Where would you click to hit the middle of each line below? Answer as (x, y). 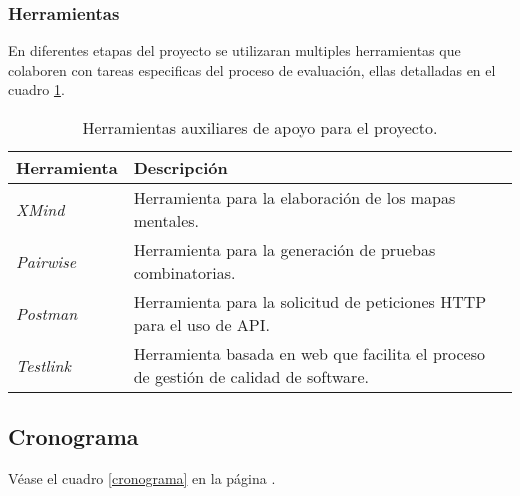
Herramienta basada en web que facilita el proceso (309, 353)
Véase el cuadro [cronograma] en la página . (142, 478)
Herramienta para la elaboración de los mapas (294, 197)
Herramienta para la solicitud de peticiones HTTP (310, 301)
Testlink (43, 365)
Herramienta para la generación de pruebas (284, 249)
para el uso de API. (201, 324)
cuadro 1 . (36, 89)
